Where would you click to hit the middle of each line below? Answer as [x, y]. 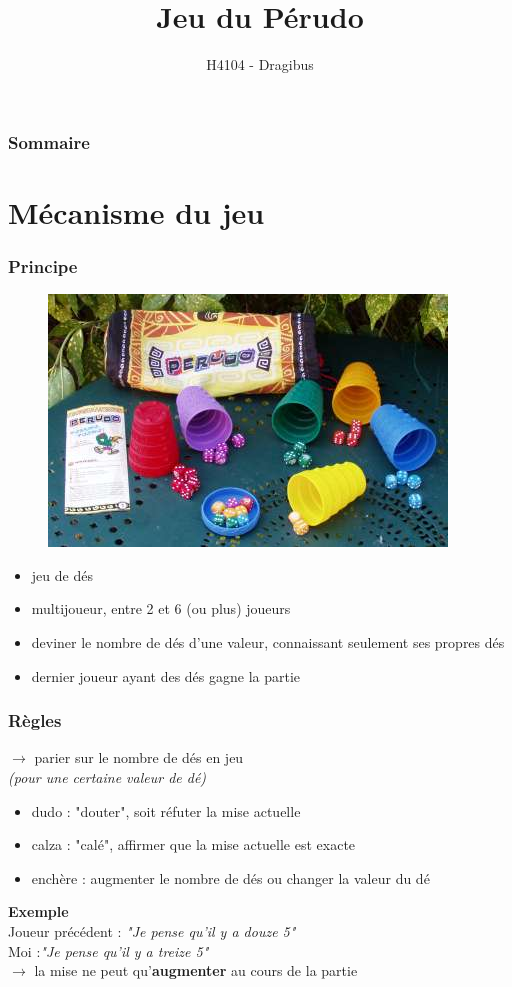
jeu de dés [62, 574]
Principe [43, 265]
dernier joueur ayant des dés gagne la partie [166, 675]
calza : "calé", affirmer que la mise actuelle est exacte [193, 844]
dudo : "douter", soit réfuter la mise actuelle [166, 810]
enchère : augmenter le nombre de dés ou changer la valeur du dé [230, 877]
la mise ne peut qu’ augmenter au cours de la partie [196, 970]
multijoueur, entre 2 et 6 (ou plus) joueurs [161, 608]
